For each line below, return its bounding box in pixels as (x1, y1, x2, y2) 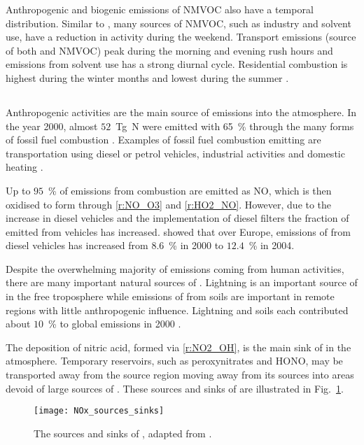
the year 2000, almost (6, 118, 98, 133)
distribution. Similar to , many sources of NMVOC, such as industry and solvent (6, 15, 351, 30)
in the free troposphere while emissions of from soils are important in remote (6, 289, 335, 304)
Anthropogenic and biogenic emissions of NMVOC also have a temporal (6, 2, 314, 16)
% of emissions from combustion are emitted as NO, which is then (48, 183, 332, 197)
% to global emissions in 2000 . (48, 316, 181, 331)
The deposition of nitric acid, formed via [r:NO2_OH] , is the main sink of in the (6, 339, 351, 354)
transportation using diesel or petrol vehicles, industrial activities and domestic (6, 146, 345, 160)
